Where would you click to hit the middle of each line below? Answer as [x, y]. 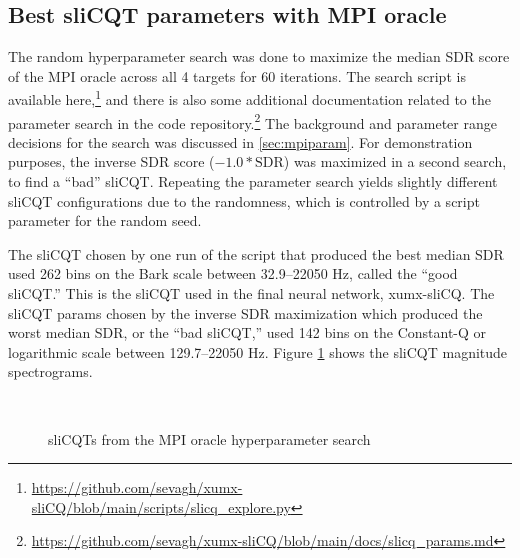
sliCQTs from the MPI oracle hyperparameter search [209, 438]
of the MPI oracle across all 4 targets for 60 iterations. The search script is [237, 75]
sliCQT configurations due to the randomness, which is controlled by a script [244, 200]
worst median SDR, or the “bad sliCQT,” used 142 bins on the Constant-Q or [247, 332]
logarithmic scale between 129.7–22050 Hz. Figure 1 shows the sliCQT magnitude [258, 351]
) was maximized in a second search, [395, 161]
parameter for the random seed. [105, 220]
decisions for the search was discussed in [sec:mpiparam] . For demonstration [240, 141]
